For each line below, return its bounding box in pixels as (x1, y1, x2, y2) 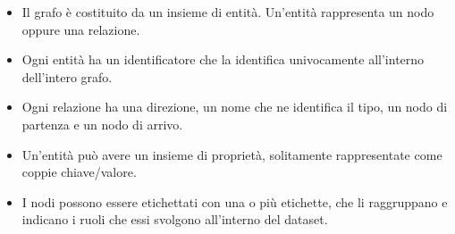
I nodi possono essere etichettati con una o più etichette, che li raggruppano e (21, 192, 448, 211)
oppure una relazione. (21, 20, 140, 38)
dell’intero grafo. (21, 67, 113, 86)
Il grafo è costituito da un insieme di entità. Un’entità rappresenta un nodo (21, 3, 434, 21)
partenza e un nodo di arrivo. (21, 114, 183, 133)
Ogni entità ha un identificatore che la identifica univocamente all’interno (21, 50, 425, 69)
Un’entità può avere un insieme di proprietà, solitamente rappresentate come (21, 145, 442, 163)
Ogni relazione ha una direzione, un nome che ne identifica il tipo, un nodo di (21, 97, 448, 116)
